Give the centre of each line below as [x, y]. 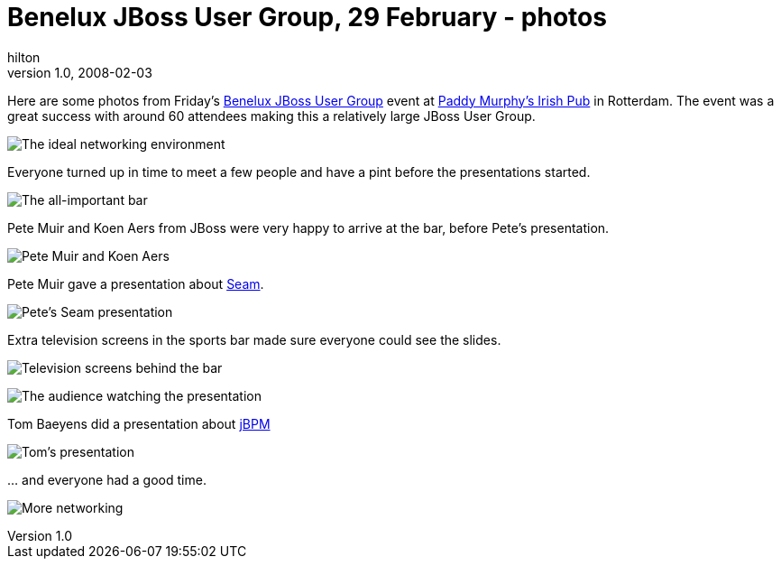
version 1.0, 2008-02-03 [80, 72]
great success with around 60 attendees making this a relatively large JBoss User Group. [271, 116]
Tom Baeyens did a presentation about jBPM [139, 423]
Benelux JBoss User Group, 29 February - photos [307, 17]
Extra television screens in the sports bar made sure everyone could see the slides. [254, 339]
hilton [24, 57]
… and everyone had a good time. [107, 479]
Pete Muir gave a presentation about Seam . [136, 283]
